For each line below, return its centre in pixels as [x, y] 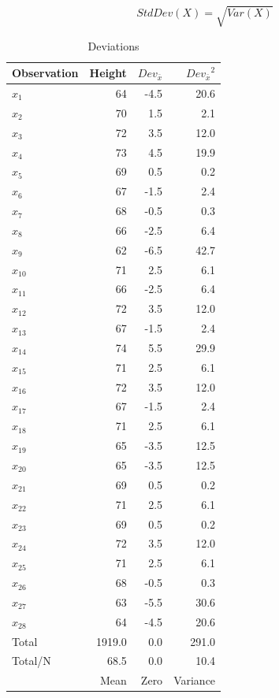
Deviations [113, 45]
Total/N [32, 661]
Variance [195, 680]
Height [108, 73]
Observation [45, 73]
